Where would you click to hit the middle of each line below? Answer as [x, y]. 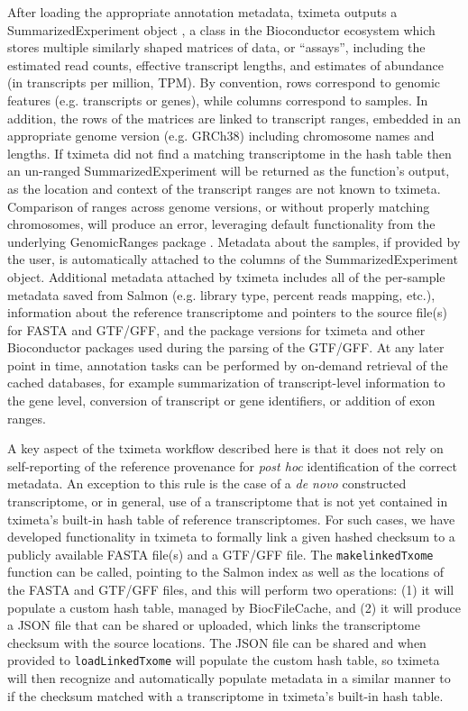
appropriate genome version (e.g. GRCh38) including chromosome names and [221, 136]
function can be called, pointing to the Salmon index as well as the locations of [226, 572]
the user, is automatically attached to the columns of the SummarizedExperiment [233, 259]
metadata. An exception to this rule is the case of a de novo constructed [207, 483]
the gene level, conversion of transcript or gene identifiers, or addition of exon [221, 401]
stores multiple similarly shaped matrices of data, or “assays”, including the [216, 47]
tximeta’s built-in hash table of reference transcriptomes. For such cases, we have [231, 519]
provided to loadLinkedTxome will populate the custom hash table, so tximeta [224, 660]
